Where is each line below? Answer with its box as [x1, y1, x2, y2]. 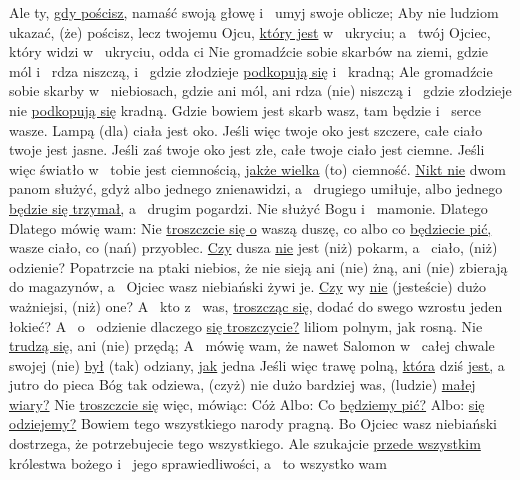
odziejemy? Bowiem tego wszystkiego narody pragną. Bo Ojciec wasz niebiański [9, 413, 498, 434]
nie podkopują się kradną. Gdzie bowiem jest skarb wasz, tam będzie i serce [9, 99, 481, 120]
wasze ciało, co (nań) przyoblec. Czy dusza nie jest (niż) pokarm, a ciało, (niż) [9, 237, 498, 258]
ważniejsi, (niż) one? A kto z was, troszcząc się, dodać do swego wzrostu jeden [9, 295, 503, 316]
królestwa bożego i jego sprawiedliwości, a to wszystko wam [9, 452, 387, 473]
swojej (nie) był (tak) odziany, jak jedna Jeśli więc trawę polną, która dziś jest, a [9, 354, 505, 375]
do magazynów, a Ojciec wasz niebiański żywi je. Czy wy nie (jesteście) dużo [9, 276, 487, 297]
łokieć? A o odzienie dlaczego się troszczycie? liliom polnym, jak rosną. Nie [9, 315, 483, 336]
